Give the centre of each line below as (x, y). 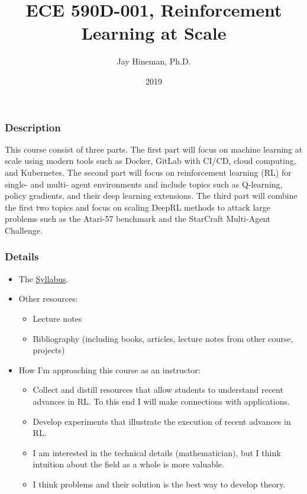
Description (33, 127)
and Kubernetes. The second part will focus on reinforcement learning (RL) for (148, 172)
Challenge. (24, 230)
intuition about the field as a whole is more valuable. (128, 464)
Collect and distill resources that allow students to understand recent (158, 390)
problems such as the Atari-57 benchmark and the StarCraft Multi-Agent (138, 219)
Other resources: (48, 298)
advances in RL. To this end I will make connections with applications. (161, 401)
